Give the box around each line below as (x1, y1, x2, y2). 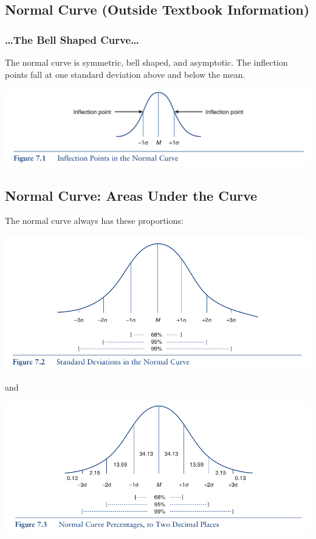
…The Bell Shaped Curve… (5, 32, 139, 47)
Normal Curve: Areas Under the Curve (5, 186, 258, 204)
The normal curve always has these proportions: (5, 214, 184, 227)
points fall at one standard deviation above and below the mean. (5, 68, 246, 80)
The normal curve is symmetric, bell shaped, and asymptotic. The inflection (5, 56, 288, 68)
